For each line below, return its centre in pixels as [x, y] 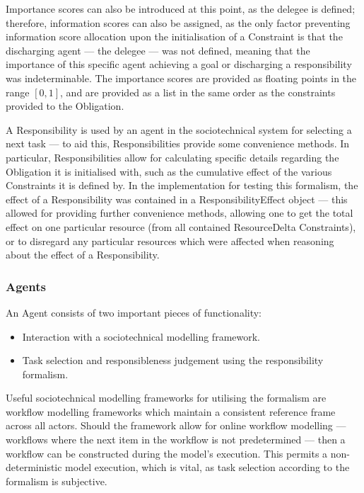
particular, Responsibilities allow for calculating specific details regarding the [172, 157]
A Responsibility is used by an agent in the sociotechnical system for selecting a [179, 129]
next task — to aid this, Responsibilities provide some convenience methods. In [178, 143]
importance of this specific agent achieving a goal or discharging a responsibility [179, 64]
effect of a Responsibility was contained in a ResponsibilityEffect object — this [177, 199]
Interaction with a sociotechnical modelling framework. [141, 336]
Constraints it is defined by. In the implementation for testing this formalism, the [182, 185]
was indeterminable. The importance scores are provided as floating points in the [181, 78]
